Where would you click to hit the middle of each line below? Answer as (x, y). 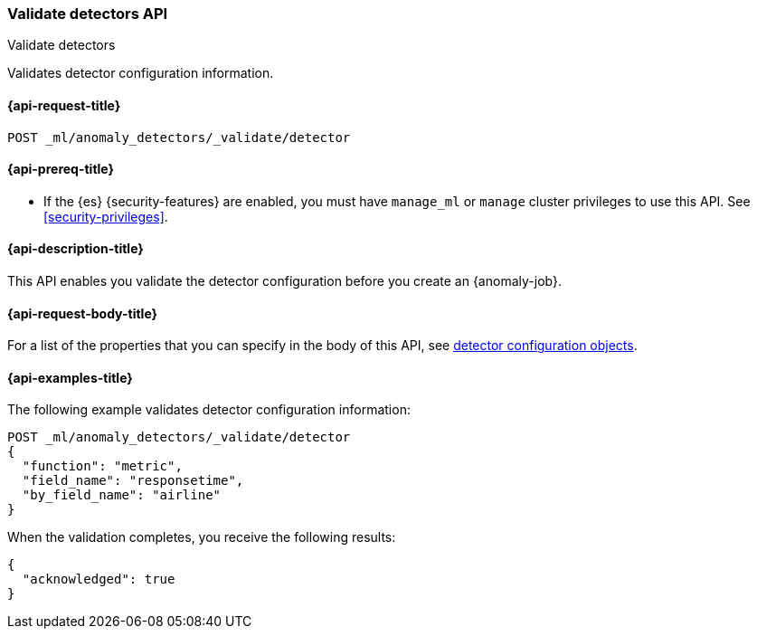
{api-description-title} (76, 249)
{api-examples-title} (70, 377)
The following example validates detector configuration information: (209, 410)
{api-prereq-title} (61, 169)
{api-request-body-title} (83, 313)
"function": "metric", (102, 466)
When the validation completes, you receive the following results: (202, 537)
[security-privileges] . (106, 216)
